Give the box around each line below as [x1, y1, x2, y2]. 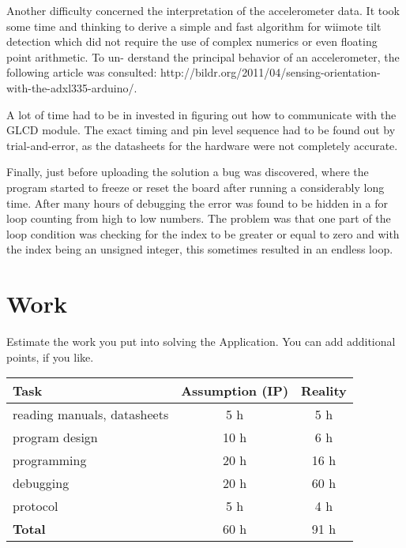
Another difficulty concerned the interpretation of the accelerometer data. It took [6, 2, 400, 18]
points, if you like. [6, 348, 94, 365]
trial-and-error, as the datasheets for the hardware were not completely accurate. [6, 137, 398, 153]
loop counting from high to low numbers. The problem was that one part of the [6, 210, 391, 227]
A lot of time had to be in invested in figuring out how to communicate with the [6, 106, 397, 122]
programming [13, 451, 87, 470]
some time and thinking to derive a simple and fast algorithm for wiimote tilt [6, 17, 382, 34]
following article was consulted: [6, 64, 157, 81]
